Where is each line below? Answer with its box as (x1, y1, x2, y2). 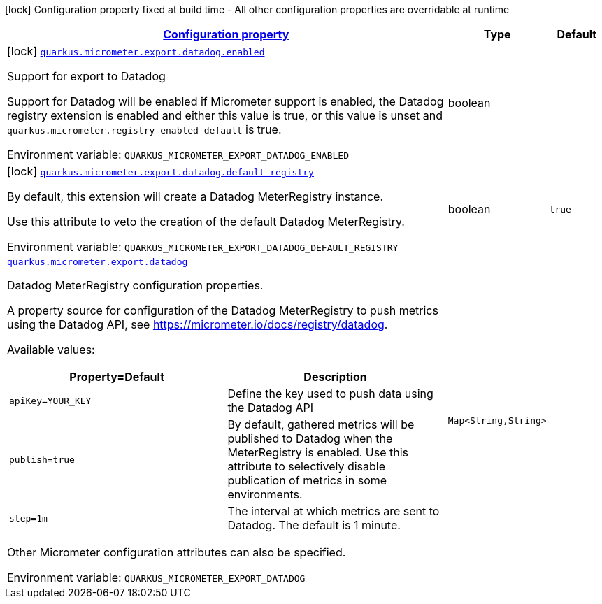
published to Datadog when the (227, 431, 393, 445)
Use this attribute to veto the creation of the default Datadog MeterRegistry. (7, 215, 405, 229)
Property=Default (69, 370, 164, 384)
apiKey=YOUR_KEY (9, 395, 92, 406)
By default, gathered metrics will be (227, 417, 415, 431)
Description (303, 370, 367, 384)
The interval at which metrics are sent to (227, 504, 440, 518)
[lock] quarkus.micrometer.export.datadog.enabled (7, 44, 265, 58)
